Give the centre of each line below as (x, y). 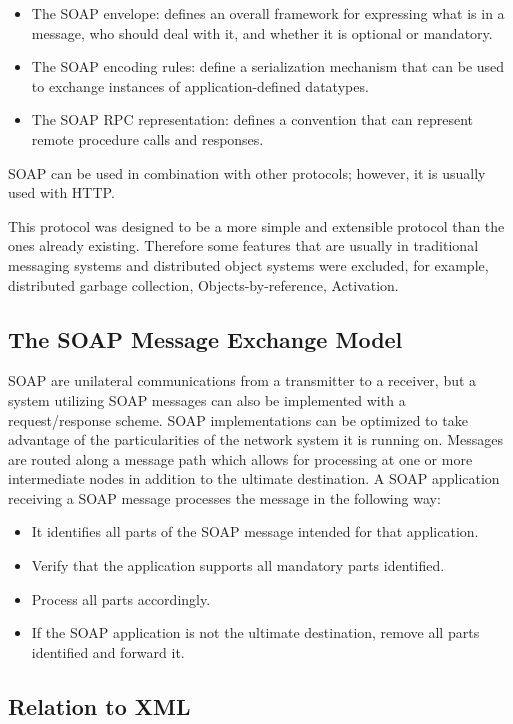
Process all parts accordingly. (121, 598)
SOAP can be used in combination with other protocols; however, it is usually (247, 172)
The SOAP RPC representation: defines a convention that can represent (252, 119)
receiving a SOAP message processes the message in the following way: (224, 497)
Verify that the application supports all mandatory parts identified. (238, 565)
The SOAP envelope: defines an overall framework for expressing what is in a (268, 13)
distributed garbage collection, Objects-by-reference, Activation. (203, 284)
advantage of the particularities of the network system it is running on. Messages (255, 439)
